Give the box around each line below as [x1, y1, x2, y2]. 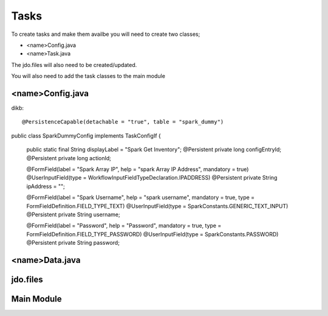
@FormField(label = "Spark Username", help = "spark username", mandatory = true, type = [26, 194, 255, 201]
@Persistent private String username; [26, 211, 121, 218]
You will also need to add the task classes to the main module [11, 72, 165, 80]
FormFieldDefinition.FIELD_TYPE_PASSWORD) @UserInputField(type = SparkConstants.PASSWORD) [26, 230, 279, 237]
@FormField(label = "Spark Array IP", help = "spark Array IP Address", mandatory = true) [26, 165, 249, 173]
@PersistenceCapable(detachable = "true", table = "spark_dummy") [22, 119, 224, 125]
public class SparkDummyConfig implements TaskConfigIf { [11, 132, 161, 139]
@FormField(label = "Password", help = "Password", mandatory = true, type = [26, 222, 222, 230]
